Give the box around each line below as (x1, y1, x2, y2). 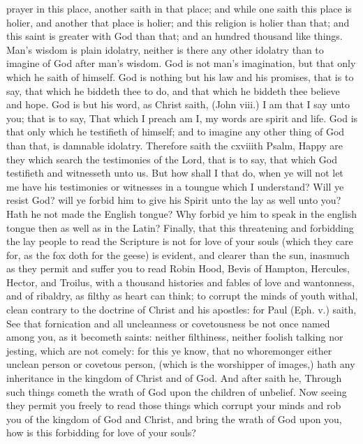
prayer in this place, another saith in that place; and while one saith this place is (6, 1, 352, 15)
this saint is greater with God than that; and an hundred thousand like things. (6, 29, 343, 43)
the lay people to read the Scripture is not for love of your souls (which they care (6, 234, 353, 249)
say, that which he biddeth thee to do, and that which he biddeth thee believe (6, 83, 340, 98)
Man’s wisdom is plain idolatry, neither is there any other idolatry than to (6, 42, 324, 57)
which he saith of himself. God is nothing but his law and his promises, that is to (6, 69, 354, 84)
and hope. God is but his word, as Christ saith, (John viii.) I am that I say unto (6, 97, 350, 112)
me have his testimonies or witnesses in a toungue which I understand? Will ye (6, 179, 344, 193)
